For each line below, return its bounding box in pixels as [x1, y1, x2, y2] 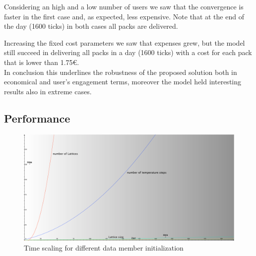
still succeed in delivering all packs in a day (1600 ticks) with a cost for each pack [4, 47, 252, 58]
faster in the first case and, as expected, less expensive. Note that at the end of [4, 11, 244, 21]
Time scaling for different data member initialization [24, 243, 184, 253]
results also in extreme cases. [4, 86, 92, 96]
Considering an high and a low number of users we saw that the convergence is [4, 1, 244, 11]
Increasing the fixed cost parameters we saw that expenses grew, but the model [4, 37, 245, 48]
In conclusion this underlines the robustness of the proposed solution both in [4, 66, 237, 77]
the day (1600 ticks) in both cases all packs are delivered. [4, 21, 178, 31]
